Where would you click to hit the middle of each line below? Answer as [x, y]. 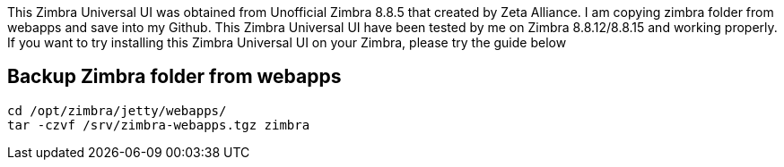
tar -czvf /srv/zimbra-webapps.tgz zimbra [159, 125]
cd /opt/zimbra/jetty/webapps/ [117, 110]
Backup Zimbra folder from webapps [174, 77]
